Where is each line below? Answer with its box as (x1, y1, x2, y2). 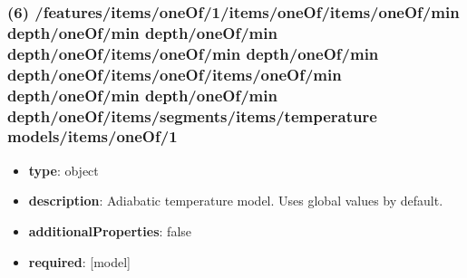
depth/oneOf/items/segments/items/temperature (7, 104, 377, 127)
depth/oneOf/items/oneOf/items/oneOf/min (7, 62, 342, 85)
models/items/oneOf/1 (7, 125, 178, 148)
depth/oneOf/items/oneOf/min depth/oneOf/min (7, 42, 379, 64)
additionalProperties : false (28, 221, 192, 240)
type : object (28, 160, 99, 179)
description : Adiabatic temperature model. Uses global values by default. (28, 191, 443, 210)
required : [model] (28, 252, 131, 271)
